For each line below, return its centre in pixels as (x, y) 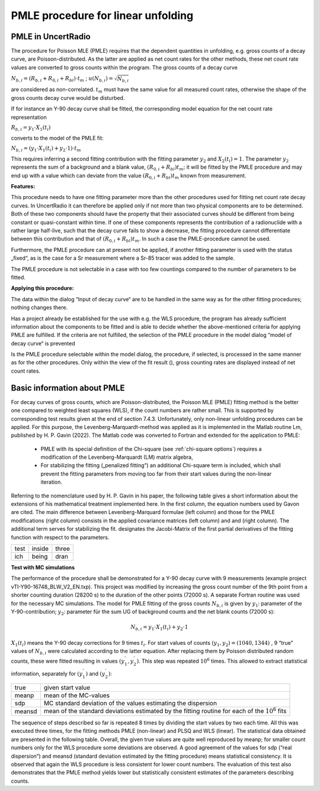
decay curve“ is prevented (43, 343)
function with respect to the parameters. (60, 537)
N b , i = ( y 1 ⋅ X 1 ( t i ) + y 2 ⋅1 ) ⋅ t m (46, 149)
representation (29, 117)
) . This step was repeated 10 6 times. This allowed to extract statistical (222, 661)
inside (40, 549)
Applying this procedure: (42, 288)
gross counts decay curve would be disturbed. (68, 97)
